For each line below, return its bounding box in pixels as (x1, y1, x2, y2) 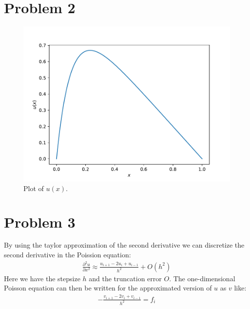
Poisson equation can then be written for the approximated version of (4, 283, 212, 293)
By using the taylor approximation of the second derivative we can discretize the (4, 240, 245, 250)
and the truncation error (89, 273, 162, 283)
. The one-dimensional (169, 273, 235, 283)
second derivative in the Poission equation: (4, 250, 131, 260)
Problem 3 (4, 212, 76, 232)
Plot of (23, 183, 44, 193)
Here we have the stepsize (4, 273, 80, 283)
